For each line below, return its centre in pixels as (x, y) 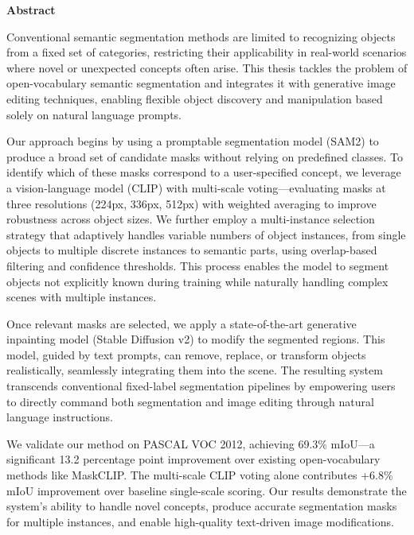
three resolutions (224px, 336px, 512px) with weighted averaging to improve (191, 203)
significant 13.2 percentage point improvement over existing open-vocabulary (193, 459)
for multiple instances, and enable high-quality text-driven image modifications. (200, 521)
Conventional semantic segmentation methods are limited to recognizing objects (201, 36)
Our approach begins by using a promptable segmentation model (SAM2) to (193, 141)
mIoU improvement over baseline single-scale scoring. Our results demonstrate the (207, 490)
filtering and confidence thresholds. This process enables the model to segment (198, 265)
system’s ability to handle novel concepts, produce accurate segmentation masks (202, 506)
